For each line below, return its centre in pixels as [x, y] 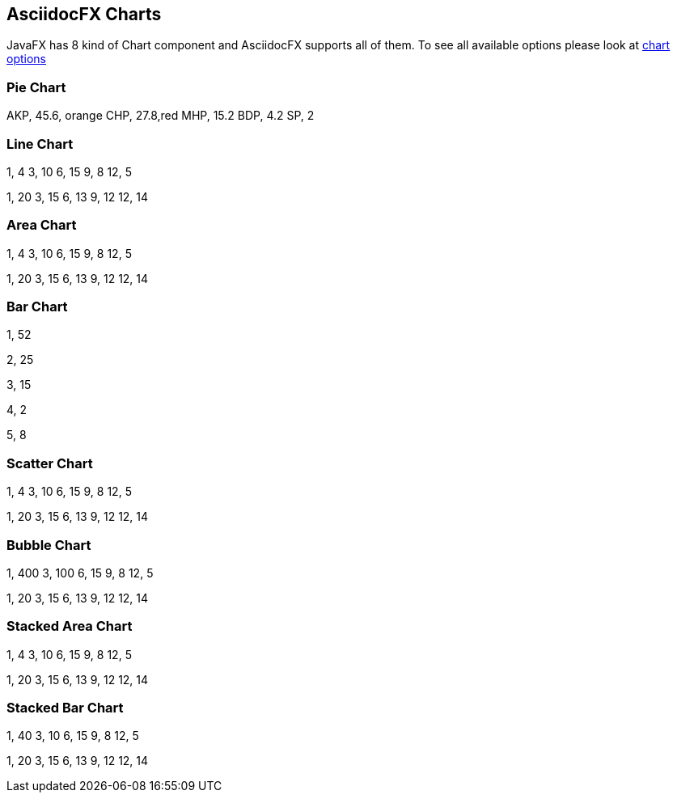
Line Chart [40, 144]
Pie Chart [36, 87]
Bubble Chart [49, 545]
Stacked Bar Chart [65, 708]
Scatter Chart [50, 463]
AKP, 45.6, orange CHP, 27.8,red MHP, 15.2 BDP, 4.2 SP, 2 [161, 116]
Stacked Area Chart [70, 626]
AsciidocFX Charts [84, 14]
